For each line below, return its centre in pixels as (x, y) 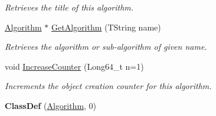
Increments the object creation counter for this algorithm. (108, 86)
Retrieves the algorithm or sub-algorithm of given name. (106, 47)
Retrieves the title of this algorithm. (69, 7)
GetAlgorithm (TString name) (106, 27)
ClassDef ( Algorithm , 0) (51, 105)
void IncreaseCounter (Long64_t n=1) (74, 66)
